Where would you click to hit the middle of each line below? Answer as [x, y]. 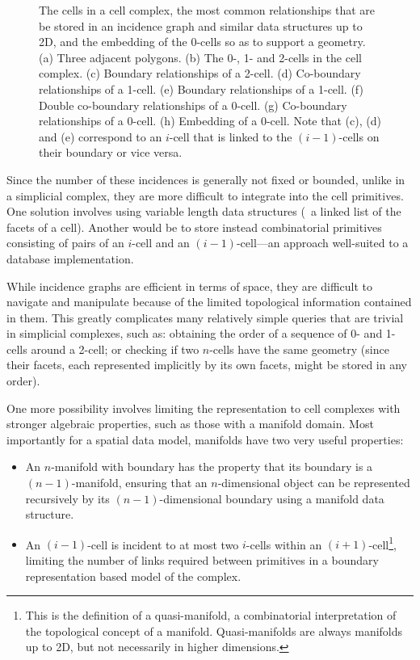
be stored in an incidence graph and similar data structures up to [201, 25]
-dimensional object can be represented [314, 483]
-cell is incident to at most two [163, 544]
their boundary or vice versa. [111, 152]
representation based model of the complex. [133, 576]
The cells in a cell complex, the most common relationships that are [207, 10]
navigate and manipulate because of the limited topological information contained [209, 302]
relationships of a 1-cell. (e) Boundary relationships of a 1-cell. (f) [201, 88]
